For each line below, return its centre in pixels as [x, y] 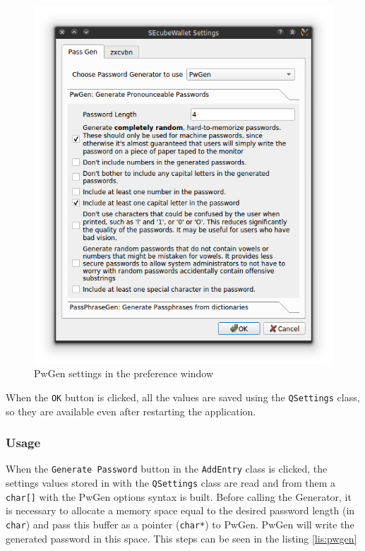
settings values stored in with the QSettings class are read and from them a [171, 483]
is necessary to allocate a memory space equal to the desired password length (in [180, 510]
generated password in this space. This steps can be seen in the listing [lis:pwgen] [181, 538]
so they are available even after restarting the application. [131, 411]
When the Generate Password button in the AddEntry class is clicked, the [167, 469]
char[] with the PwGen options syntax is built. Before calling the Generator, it [179, 496]
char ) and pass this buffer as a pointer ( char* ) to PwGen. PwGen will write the [180, 524]
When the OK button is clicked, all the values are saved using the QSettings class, [183, 397]
